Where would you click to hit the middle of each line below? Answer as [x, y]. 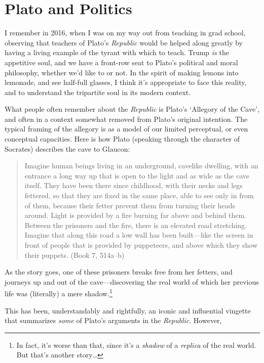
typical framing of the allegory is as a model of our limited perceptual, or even [126, 129]
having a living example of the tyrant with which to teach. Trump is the [117, 52]
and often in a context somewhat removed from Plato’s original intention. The [126, 119]
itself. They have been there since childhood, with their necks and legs [134, 185]
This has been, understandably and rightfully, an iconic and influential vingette [128, 310]
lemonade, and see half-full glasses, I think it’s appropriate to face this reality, [126, 82]
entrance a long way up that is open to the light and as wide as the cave [137, 175]
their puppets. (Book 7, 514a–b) [74, 255]
